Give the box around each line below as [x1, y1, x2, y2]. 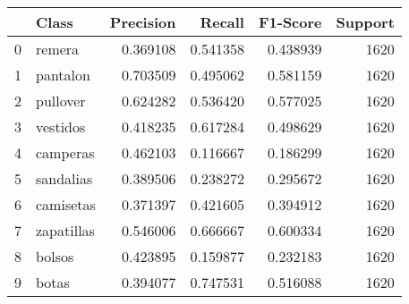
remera [36, 38, 80, 59]
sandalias [36, 168, 93, 189]
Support [336, 12, 395, 32]
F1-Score [258, 12, 322, 32]
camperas [36, 142, 95, 163]
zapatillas [36, 220, 95, 241]
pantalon [36, 64, 90, 85]
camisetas [36, 194, 96, 215]
